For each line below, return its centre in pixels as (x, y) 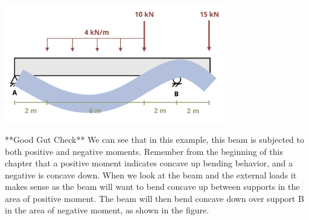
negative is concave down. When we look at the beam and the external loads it (151, 174)
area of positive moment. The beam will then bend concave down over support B (154, 198)
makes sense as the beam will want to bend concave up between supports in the (152, 187)
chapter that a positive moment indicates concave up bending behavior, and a (149, 163)
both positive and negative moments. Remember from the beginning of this (144, 151)
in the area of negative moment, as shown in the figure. (107, 210)
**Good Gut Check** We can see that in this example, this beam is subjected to (154, 139)
